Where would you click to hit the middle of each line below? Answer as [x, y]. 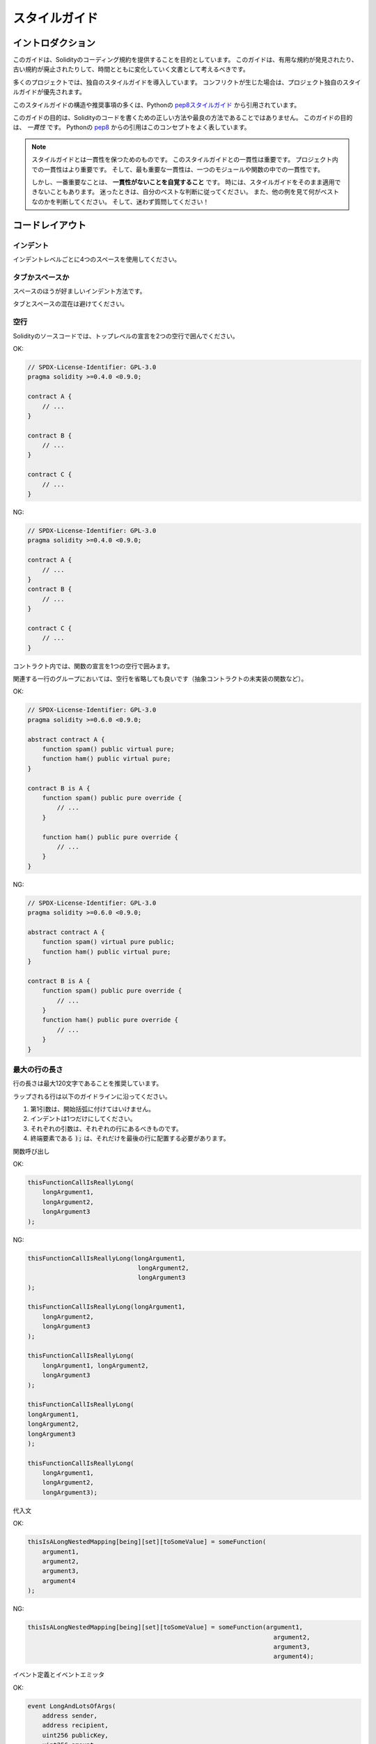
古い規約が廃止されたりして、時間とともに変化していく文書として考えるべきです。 [131, 69]
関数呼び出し [31, 1151]
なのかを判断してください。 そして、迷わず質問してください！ [120, 202]
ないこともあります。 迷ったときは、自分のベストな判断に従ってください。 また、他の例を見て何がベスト [188, 192]
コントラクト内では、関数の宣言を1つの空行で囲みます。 [93, 666]
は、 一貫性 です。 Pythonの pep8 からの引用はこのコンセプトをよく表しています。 [132, 127]
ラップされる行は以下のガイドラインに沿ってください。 [92, 1096]
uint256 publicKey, [76, 1735]
